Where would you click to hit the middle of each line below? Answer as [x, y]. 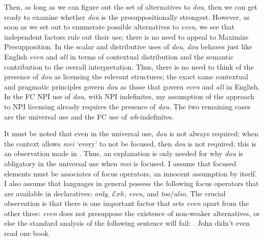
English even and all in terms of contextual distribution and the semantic [119, 56]
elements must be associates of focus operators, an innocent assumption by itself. [130, 173]
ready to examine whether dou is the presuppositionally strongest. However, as [127, 17]
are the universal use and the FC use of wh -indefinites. [89, 116]
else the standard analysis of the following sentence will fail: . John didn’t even [127, 223]
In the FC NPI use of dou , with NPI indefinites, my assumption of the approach [129, 96]
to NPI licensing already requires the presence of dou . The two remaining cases [127, 106]
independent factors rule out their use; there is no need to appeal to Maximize [126, 36]
